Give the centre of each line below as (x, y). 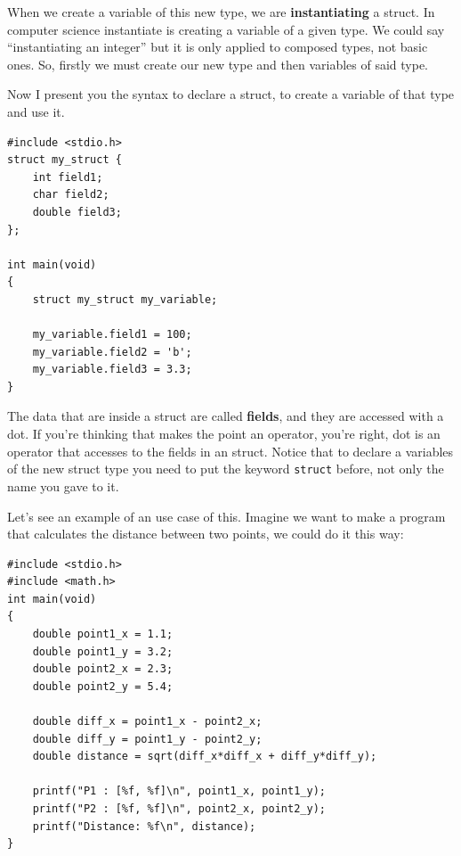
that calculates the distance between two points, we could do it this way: (206, 534)
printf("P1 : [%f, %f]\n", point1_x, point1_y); (179, 791)
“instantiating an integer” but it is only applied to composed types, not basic (218, 47)
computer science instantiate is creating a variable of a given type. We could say (226, 29)
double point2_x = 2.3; (103, 669)
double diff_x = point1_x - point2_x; (147, 722)
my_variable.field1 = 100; (112, 335)
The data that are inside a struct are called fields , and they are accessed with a (226, 416)
